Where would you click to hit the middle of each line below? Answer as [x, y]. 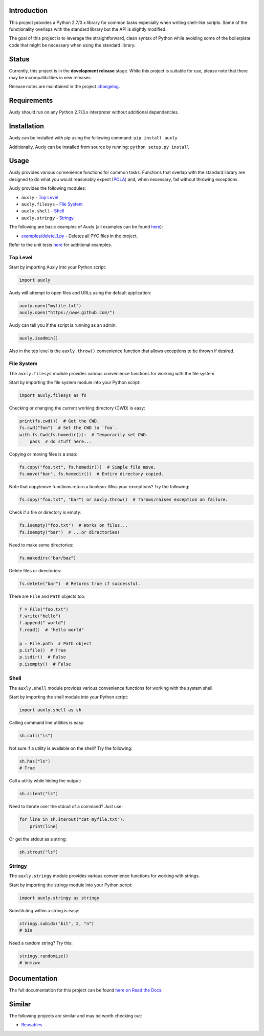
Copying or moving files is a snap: [43, 454]
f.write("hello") [40, 616]
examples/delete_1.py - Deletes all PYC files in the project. [79, 236]
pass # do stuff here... [61, 442]
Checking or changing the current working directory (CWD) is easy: [77, 408]
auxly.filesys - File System [52, 204]
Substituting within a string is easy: [44, 910]
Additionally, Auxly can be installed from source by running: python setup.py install [99, 147]
